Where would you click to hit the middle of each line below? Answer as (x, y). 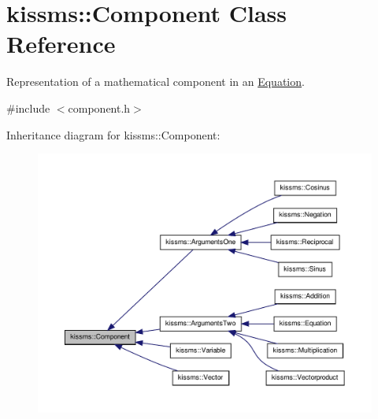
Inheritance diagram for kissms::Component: (113, 134)
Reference (61, 44)
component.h (99, 108)
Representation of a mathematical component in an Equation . (156, 82)
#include (28, 108)
